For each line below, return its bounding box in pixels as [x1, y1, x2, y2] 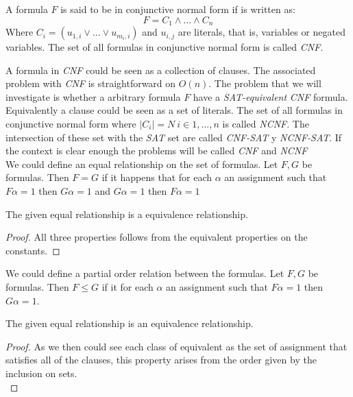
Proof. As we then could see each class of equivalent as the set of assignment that [5, 339, 348, 353]
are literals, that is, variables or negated [178, 25, 345, 39]
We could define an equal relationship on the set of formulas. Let [5, 156, 278, 171]
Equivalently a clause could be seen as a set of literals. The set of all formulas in [5, 103, 343, 117]
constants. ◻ [5, 243, 60, 257]
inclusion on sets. [5, 365, 77, 380]
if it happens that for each [101, 170, 212, 184]
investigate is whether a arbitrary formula [5, 89, 181, 104]
